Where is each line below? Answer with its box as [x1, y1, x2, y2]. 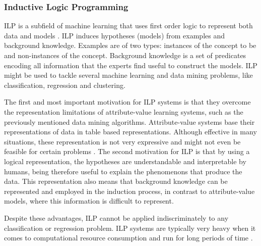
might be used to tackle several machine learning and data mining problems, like [4, 70, 253, 80]
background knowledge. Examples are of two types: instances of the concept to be [4, 40, 256, 51]
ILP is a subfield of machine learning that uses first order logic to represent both [4, 20, 253, 31]
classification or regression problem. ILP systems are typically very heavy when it [4, 222, 256, 233]
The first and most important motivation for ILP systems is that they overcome [4, 96, 251, 107]
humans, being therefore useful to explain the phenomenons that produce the [4, 166, 242, 176]
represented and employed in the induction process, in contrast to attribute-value [4, 185, 255, 196]
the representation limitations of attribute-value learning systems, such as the [4, 106, 243, 117]
